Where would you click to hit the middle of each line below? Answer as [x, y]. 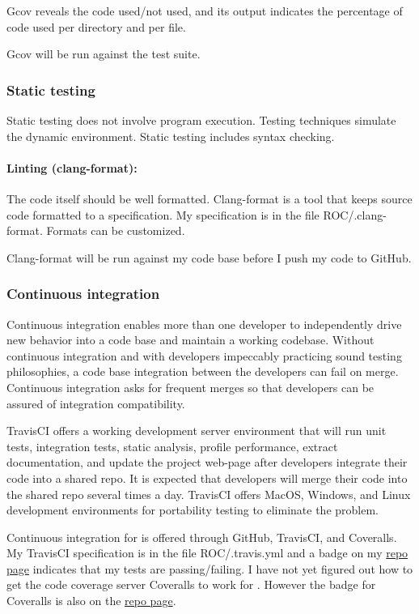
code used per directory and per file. [96, 26]
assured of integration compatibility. [96, 403]
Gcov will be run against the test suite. [104, 54]
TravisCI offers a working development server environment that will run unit [197, 431]
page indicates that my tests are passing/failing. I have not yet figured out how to [210, 568]
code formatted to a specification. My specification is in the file [163, 214]
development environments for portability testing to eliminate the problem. [193, 510]
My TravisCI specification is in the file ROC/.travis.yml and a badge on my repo [207, 553]
